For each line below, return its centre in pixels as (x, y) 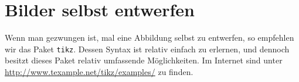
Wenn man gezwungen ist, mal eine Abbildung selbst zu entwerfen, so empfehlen (149, 38)
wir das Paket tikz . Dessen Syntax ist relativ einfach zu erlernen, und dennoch (147, 49)
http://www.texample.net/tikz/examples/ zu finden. (99, 71)
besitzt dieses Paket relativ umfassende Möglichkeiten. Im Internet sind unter (144, 60)
